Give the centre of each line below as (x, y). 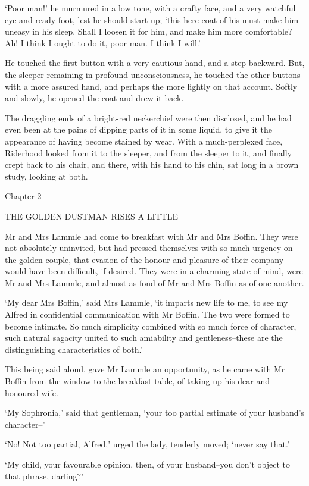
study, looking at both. (46, 176)
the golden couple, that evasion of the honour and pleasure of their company (144, 259)
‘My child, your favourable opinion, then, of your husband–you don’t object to (148, 464)
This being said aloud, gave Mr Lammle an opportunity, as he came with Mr (145, 369)
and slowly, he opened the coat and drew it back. (94, 98)
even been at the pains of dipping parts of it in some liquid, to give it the (139, 129)
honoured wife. (32, 392)
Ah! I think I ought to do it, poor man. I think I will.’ (103, 43)
